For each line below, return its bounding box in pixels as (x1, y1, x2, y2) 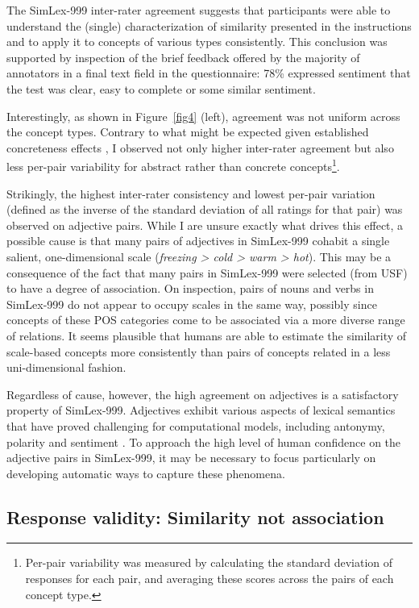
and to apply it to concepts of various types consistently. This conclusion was (6, 33, 388, 50)
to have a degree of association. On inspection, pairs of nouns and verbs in (6, 280, 374, 297)
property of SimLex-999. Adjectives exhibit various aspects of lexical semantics (6, 402, 396, 419)
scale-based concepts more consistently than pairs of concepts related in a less (6, 343, 391, 360)
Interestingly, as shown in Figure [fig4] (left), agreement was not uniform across (6, 107, 400, 124)
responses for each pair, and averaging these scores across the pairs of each (25, 570, 394, 587)
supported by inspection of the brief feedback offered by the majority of (6, 48, 360, 65)
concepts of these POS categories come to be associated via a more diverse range (6, 311, 405, 328)
